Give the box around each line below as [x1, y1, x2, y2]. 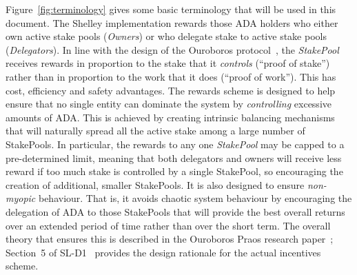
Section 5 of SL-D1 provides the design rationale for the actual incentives [6, 245, 321, 259]
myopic [6, 191, 36, 205]
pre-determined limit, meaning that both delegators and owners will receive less [6, 150, 342, 165]
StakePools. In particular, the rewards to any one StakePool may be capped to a [6, 136, 345, 151]
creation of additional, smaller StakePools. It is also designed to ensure [6, 177, 305, 192]
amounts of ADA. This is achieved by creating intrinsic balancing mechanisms [6, 110, 335, 124]
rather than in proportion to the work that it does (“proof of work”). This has [6, 69, 336, 83]
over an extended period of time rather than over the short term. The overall [6, 218, 331, 232]
